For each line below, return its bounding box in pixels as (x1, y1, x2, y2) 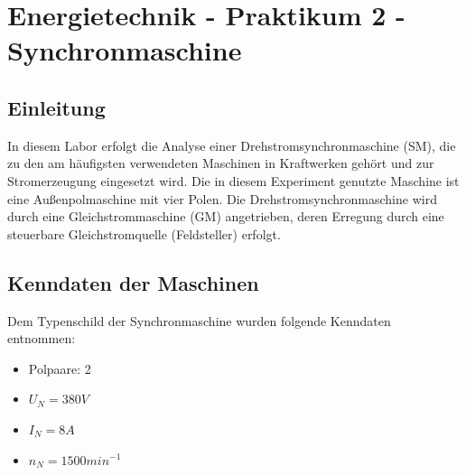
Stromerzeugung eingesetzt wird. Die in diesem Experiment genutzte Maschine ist (7, 171, 460, 190)
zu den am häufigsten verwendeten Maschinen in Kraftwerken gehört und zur (7, 154, 434, 172)
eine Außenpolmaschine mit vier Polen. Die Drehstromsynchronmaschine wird (7, 189, 437, 208)
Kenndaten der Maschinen (7, 268, 259, 296)
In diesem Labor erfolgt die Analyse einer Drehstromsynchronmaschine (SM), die (7, 135, 456, 154)
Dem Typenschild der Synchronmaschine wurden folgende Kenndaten (7, 311, 391, 330)
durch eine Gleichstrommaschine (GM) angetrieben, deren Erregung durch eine (7, 207, 444, 226)
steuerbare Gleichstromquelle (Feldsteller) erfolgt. (7, 224, 281, 243)
